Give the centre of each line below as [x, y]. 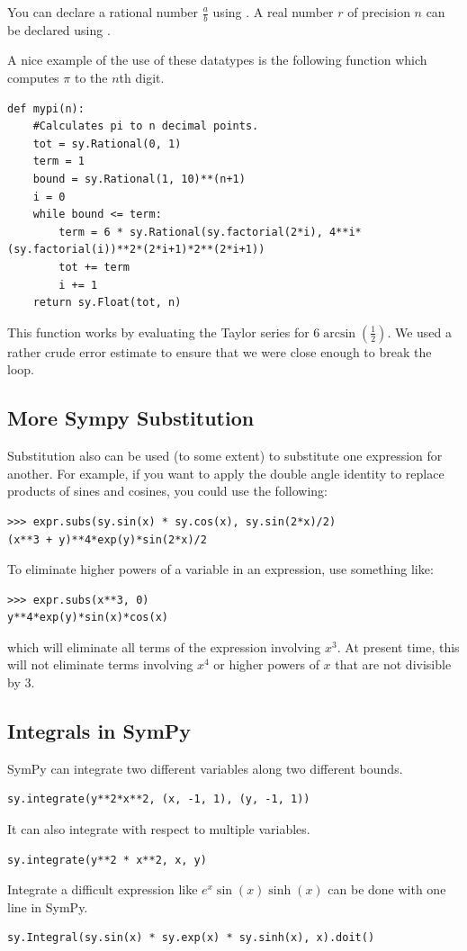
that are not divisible [393, 664]
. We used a [420, 332]
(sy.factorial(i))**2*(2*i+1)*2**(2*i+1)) [136, 250]
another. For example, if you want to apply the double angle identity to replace [226, 473]
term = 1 [58, 161]
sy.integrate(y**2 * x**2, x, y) [107, 860]
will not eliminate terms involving [100, 664]
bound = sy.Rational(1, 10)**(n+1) [139, 179]
